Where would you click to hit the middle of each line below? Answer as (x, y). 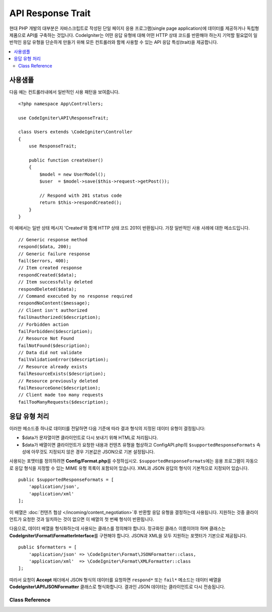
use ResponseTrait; (53, 146)
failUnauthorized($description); (59, 317)
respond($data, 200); (45, 247)
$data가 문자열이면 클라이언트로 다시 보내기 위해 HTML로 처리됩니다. (90, 438)
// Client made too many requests (61, 395)
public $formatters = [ (48, 547)
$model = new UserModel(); (73, 174)
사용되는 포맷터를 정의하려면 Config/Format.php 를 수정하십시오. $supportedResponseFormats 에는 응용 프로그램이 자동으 (134, 461)
